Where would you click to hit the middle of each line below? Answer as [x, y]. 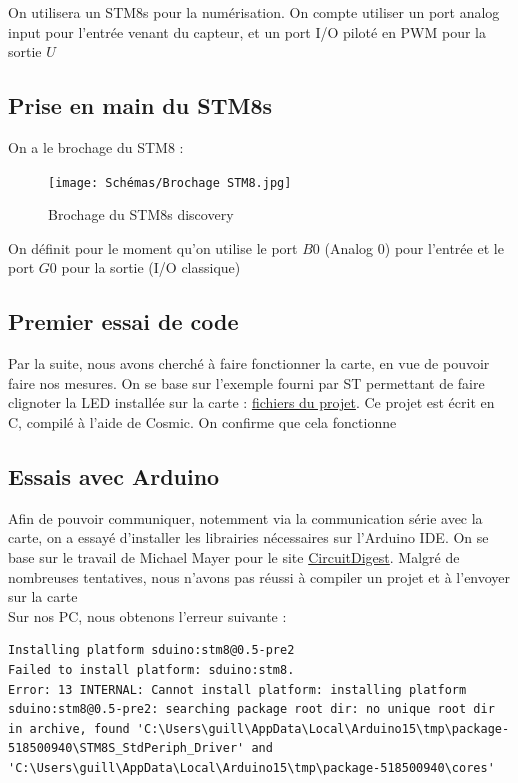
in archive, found [69, 728]
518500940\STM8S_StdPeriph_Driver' [126, 748]
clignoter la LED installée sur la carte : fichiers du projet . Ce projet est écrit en [251, 402]
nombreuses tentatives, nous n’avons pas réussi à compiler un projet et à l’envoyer [259, 576]
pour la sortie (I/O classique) [151, 267]
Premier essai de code [123, 321]
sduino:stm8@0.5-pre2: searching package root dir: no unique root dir [251, 709]
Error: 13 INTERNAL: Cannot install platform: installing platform [237, 689]
